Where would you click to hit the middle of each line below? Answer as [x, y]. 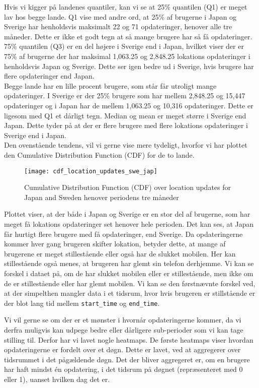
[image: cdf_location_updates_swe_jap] [91, 171]
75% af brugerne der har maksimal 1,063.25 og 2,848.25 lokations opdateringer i [127, 56]
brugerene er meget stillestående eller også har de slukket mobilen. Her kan [120, 253]
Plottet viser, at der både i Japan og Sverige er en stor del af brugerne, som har [127, 214]
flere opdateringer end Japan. [49, 76]
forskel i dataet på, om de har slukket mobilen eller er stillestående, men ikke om [129, 273]
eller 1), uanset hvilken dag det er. [57, 379]
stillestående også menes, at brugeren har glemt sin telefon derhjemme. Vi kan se [129, 263]
